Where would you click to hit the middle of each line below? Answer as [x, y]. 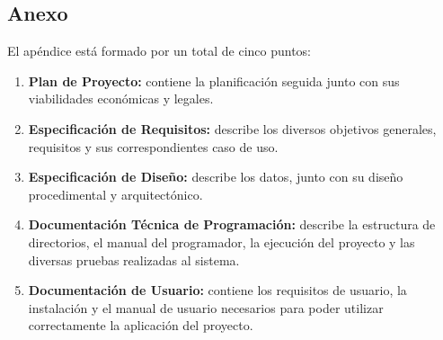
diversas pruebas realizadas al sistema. [134, 259]
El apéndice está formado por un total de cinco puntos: [159, 51]
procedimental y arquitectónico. [115, 194]
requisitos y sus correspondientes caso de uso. [153, 146]
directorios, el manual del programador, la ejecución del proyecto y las [221, 242]
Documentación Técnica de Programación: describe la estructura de [232, 224]
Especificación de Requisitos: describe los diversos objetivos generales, [232, 128]
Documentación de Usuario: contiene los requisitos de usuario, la [217, 290]
